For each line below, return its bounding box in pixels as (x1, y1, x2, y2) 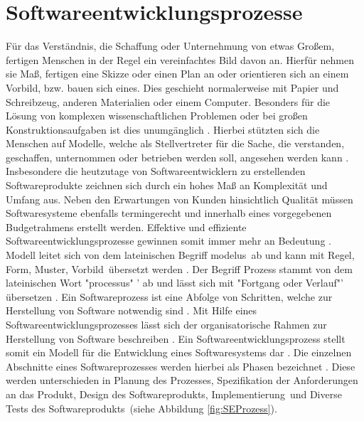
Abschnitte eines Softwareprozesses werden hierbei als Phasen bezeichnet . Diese (6, 358, 355, 373)
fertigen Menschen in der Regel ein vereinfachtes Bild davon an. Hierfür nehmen (6, 52, 354, 67)
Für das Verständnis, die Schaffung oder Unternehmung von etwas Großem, (6, 38, 335, 53)
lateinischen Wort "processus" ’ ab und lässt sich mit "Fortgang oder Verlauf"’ (6, 275, 343, 290)
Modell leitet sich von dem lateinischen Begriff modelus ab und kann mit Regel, (6, 247, 355, 262)
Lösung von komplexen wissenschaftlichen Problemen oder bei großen (6, 108, 308, 123)
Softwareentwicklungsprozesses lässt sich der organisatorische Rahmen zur (6, 317, 327, 331)
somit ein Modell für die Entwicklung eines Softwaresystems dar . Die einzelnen (6, 345, 352, 360)
